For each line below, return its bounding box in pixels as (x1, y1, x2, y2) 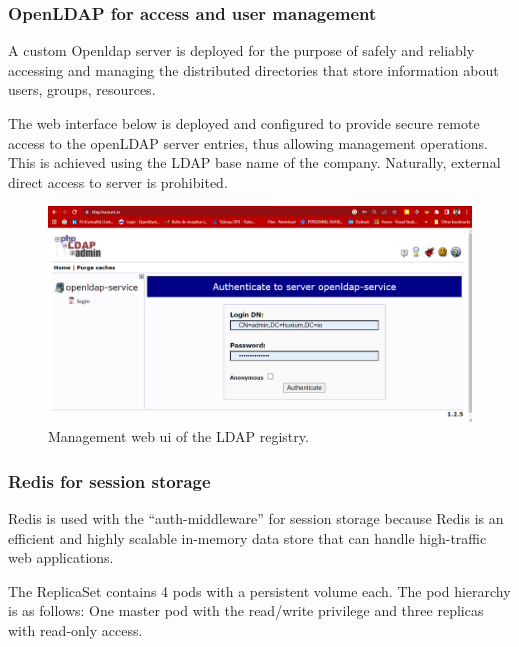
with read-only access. (8, 619, 143, 640)
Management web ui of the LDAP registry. (48, 426, 309, 447)
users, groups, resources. (8, 79, 156, 100)
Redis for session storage (8, 468, 211, 493)
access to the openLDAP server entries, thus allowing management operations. (8, 132, 488, 153)
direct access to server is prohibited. (8, 171, 228, 192)
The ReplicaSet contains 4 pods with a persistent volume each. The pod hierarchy (8, 580, 511, 601)
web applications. (8, 547, 114, 568)
